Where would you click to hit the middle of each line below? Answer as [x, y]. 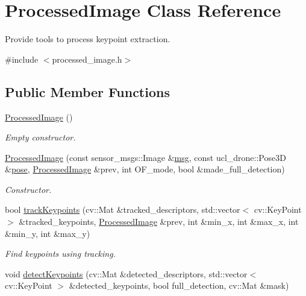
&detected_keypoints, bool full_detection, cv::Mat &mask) [179, 285]
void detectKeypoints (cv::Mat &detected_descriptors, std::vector [126, 273]
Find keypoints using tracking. [60, 253]
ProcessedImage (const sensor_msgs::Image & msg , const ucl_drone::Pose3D [145, 157]
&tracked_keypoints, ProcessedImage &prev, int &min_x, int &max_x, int [159, 222]
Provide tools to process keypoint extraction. [88, 39]
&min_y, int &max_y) [48, 233]
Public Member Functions [87, 91]
